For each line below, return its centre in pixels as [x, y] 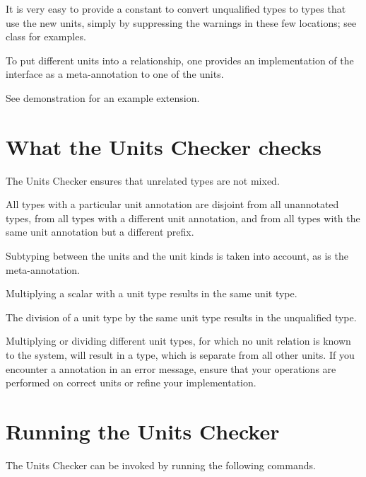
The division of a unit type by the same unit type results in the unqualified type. [181, 317]
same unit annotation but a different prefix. [100, 232]
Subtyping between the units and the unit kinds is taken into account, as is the [177, 256]
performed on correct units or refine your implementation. [131, 383]
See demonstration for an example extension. [103, 97]
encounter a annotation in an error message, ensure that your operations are [171, 368]
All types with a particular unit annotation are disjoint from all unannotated [172, 204]
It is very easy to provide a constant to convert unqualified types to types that [176, 8]
